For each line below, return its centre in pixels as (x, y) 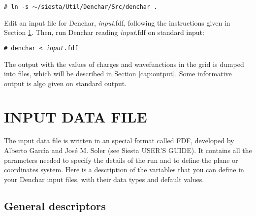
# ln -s (16, 7)
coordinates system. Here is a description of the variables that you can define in (124, 170)
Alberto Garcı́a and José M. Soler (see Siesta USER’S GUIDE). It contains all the (128, 150)
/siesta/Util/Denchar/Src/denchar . (97, 7)
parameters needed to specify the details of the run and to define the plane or (121, 160)
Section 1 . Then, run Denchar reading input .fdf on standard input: (104, 32)
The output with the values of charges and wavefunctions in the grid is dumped (124, 64)
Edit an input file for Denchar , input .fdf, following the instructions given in (117, 22)
